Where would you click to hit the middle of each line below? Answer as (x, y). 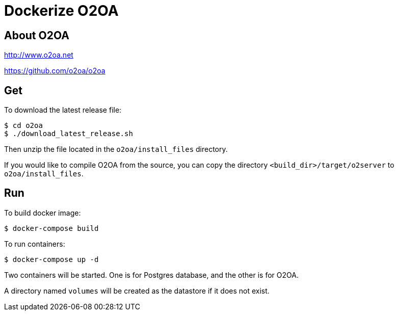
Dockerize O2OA (61, 11)
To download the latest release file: (63, 110)
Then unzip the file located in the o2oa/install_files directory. (116, 149)
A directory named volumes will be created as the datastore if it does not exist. (137, 291)
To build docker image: (43, 213)
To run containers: (35, 244)
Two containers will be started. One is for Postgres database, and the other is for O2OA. (151, 275)
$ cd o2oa (23, 126)
